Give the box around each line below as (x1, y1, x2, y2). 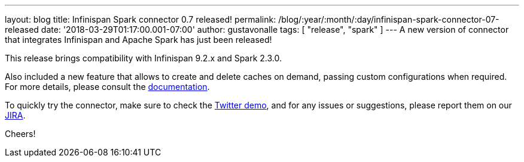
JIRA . (5, 110, 26, 120)
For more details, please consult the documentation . (5, 82, 210, 92)
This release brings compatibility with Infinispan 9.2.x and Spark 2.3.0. (5, 53, 282, 63)
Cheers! (5, 129, 36, 139)
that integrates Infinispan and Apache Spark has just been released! (5, 35, 272, 45)
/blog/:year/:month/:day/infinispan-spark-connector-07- (278, 14, 499, 24)
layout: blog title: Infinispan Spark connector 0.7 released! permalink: (5, 14, 276, 24)
